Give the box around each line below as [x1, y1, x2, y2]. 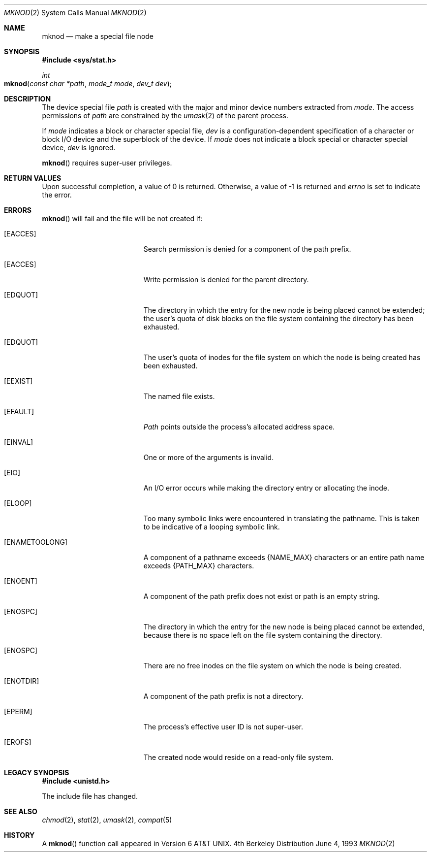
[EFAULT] [4, 407, 34, 416]
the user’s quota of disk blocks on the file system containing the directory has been [143, 314, 414, 323]
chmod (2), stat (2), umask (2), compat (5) [42, 816, 172, 824]
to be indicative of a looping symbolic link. [143, 523, 280, 531]
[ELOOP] [4, 499, 32, 507]
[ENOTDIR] [4, 677, 39, 685]
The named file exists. [143, 392, 215, 400]
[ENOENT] [4, 577, 37, 585]
